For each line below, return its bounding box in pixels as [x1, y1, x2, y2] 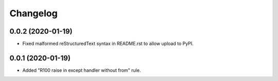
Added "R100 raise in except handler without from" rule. [22, 67, 141, 73]
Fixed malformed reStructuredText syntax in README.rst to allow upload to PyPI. [22, 41, 194, 47]
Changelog [9, 8, 58, 19]
